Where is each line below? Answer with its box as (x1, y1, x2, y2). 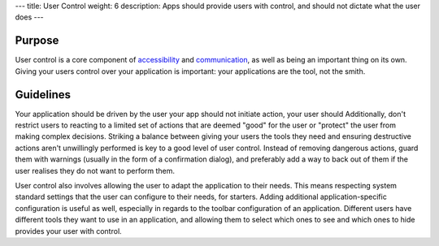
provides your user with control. (15, 226, 122, 235)
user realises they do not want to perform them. (15, 166, 175, 175)
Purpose (15, 33, 59, 48)
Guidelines (15, 88, 71, 101)
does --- (15, 12, 44, 22)
